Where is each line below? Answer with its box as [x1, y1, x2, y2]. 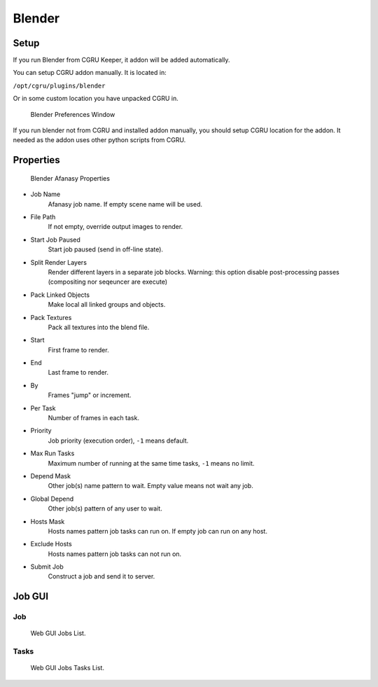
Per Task [30, 403, 56, 412]
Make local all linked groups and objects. [48, 300, 166, 309]
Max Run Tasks [30, 449, 75, 458]
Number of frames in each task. [48, 414, 140, 422]
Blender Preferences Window [30, 110, 115, 118]
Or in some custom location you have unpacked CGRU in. [13, 95, 178, 103]
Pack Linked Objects [30, 291, 90, 299]
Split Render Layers [30, 258, 87, 266]
